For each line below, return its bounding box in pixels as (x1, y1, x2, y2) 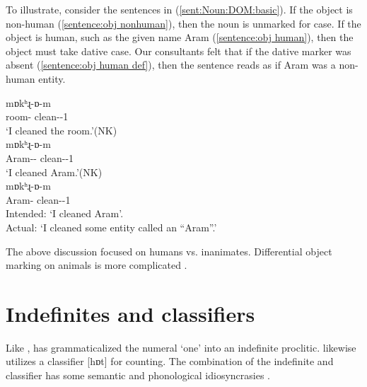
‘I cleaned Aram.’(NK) (6, 164, 103, 179)
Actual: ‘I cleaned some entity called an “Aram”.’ (6, 219, 217, 234)
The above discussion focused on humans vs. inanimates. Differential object (6, 243, 332, 258)
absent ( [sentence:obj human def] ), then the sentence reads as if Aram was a (6, 57, 336, 72)
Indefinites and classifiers (6, 299, 255, 328)
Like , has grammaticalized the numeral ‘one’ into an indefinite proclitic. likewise (6, 340, 356, 354)
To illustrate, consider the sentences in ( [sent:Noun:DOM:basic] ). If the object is (6, 2, 353, 16)
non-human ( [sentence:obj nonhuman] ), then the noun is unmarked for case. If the (6, 16, 361, 30)
